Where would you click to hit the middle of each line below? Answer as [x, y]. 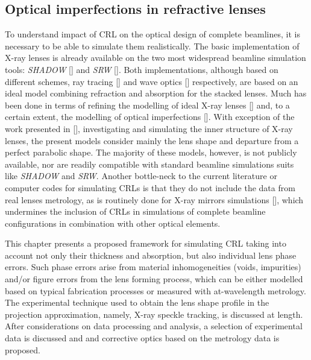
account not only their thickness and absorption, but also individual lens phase [151, 255]
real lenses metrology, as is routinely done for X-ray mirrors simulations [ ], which [154, 199]
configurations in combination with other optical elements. [113, 223]
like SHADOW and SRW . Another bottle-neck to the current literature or [141, 176]
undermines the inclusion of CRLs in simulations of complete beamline [135, 211]
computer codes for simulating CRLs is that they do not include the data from [150, 187]
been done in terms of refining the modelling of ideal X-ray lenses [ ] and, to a [147, 105]
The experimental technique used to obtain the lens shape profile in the [137, 302]
